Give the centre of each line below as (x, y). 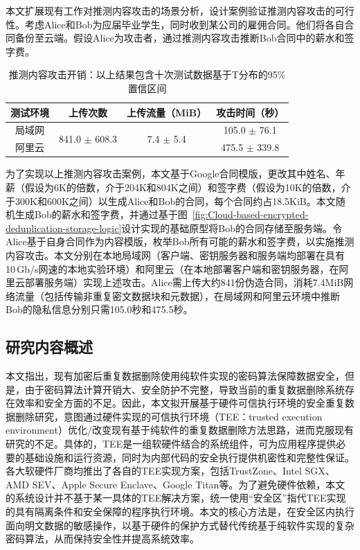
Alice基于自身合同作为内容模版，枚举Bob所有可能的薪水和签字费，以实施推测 (180, 241)
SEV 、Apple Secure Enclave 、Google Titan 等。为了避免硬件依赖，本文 (189, 484)
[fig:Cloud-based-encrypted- (250, 214)
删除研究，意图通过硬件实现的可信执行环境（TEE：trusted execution (169, 416)
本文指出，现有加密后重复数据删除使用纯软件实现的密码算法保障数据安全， (175, 376)
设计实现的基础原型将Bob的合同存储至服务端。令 (232, 228)
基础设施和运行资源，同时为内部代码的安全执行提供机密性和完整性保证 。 (189, 457)
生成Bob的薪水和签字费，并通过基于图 (101, 214)
